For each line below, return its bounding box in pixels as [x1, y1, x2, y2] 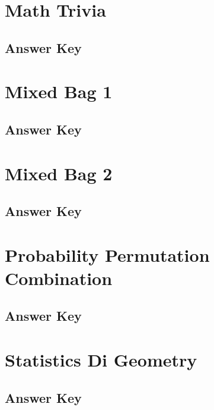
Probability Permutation [5, 242, 210, 267]
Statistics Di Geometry [5, 348, 197, 371]
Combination [5, 265, 113, 290]
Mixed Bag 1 [5, 79, 113, 104]
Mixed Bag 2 [5, 161, 113, 185]
